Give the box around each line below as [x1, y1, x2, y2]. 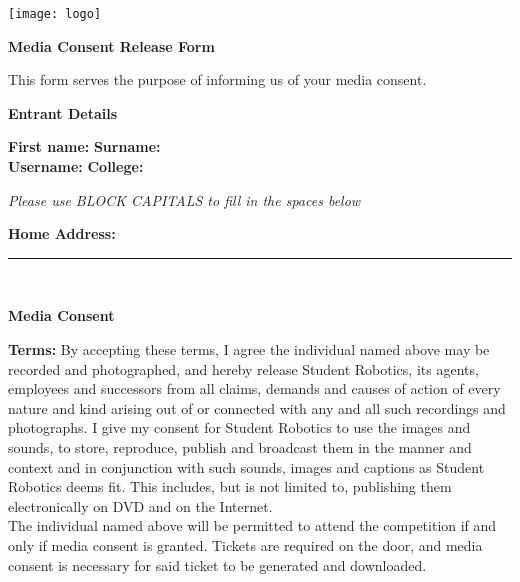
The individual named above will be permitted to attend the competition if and [8, 515, 497, 536]
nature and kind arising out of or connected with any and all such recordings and [8, 397, 506, 418]
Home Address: [8, 223, 116, 244]
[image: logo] [8, 7, 102, 21]
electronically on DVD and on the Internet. [8, 495, 273, 516]
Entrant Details [8, 102, 118, 123]
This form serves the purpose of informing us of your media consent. [8, 69, 427, 90]
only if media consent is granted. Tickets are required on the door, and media [8, 534, 483, 555]
